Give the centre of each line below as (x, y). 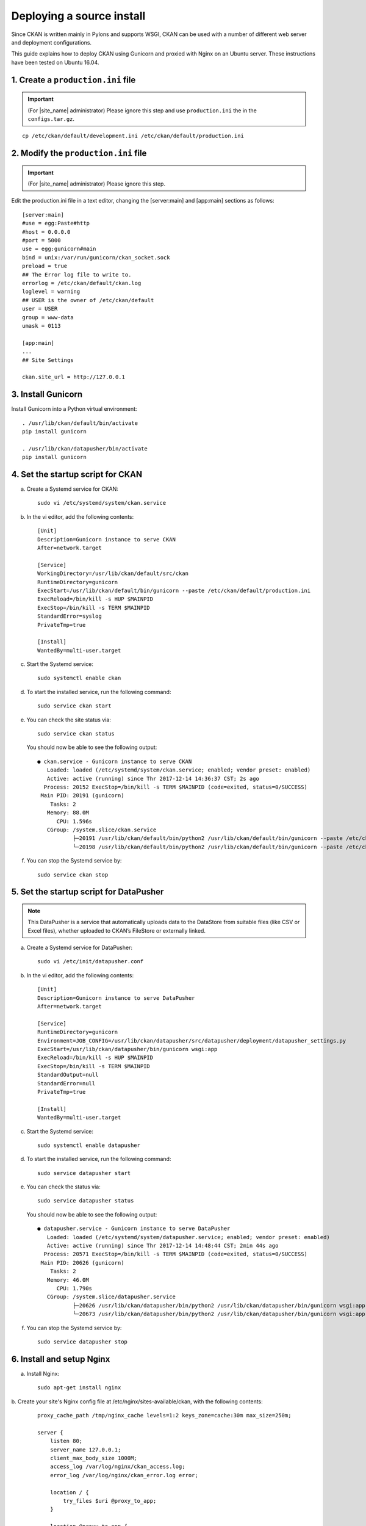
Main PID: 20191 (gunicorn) (82, 796)
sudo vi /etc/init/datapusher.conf (91, 962)
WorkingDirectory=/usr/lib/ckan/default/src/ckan (113, 573)
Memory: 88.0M (68, 813)
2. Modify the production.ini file (79, 154)
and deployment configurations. (51, 42)
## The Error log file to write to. (77, 274)
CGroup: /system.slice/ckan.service (102, 830)
